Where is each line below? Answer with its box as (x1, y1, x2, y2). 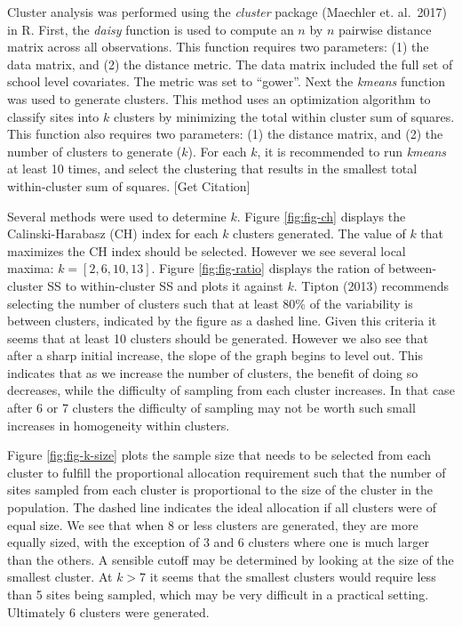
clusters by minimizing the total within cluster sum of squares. (113, 107, 455, 125)
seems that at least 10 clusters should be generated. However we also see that (7, 328, 428, 347)
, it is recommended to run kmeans (257, 141, 446, 160)
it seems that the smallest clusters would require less (149, 567, 436, 586)
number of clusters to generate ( (7, 141, 182, 160)
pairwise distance (338, 20, 432, 38)
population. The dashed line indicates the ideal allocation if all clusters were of (7, 498, 437, 517)
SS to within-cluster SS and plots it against (47, 276, 283, 294)
